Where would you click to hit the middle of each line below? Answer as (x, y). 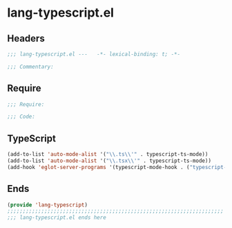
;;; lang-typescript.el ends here (57, 218)
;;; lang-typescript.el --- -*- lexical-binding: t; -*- (94, 54)
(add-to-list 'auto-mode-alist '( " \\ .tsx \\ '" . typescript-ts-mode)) (109, 161)
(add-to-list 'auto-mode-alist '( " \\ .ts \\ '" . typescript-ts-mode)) (108, 155)
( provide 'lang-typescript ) (48, 205)
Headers (26, 38)
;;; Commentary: (30, 67)
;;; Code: (21, 117)
